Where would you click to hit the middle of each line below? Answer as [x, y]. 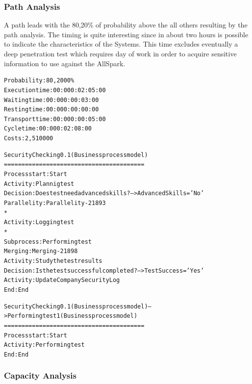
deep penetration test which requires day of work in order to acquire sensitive [120, 53]
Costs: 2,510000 [29, 139]
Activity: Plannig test [39, 184]
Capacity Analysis [40, 375]
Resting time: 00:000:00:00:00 [51, 110]
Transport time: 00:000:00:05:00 [55, 119]
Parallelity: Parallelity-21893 [55, 203]
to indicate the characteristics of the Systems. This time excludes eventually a [121, 44]
